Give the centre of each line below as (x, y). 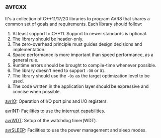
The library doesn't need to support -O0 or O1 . (59, 70)
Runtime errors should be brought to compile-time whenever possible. (84, 65)
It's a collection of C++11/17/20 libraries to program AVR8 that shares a (78, 18)
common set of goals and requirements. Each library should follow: (74, 24)
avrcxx (16, 7)
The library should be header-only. (48, 39)
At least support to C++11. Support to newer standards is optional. (80, 33)
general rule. (25, 60)
